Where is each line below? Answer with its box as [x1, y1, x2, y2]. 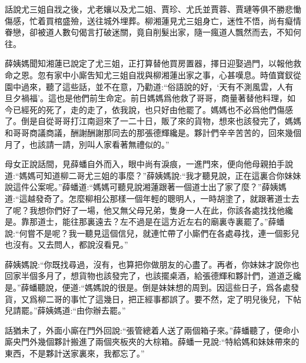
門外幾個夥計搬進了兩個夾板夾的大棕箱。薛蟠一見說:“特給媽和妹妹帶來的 [21, 335, 300, 348]
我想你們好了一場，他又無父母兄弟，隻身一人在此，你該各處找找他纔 [29, 204, 293, 216]
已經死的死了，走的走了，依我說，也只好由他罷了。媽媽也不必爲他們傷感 [12, 103, 293, 115]
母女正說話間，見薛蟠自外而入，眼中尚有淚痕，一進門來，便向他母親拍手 [5, 158, 285, 170]
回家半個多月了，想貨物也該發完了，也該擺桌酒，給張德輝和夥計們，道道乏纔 [5, 269, 301, 282]
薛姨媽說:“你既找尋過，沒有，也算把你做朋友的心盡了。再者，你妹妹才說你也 [5, 258, 300, 270]
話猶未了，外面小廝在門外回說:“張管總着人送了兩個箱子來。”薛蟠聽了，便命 [5, 324, 291, 336]
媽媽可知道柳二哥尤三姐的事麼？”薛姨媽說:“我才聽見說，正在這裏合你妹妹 [19, 169, 301, 181]
